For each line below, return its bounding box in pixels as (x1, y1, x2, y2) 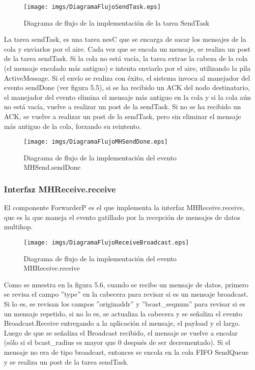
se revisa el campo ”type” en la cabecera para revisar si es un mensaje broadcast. (4, 289, 249, 299)
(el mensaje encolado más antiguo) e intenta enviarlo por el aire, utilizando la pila (4, 63, 251, 73)
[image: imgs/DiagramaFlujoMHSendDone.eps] (24, 138, 168, 146)
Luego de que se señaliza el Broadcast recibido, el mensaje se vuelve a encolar (4, 327, 238, 338)
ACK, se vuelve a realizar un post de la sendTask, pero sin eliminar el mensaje (4, 111, 241, 121)
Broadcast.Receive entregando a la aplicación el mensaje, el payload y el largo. (4, 318, 240, 328)
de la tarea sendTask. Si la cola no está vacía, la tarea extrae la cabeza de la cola (4, 53, 248, 63)
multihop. (4, 221, 33, 232)
